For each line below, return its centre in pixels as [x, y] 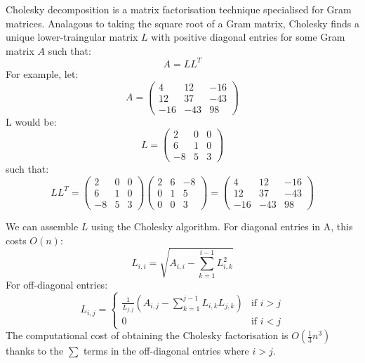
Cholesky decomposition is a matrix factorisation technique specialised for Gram [179, 9]
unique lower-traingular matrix [72, 37]
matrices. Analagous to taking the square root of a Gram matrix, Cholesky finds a [182, 23]
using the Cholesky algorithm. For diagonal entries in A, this [222, 226]
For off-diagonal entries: [57, 284]
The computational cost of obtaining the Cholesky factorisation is [147, 335]
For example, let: [42, 73]
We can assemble [42, 226]
